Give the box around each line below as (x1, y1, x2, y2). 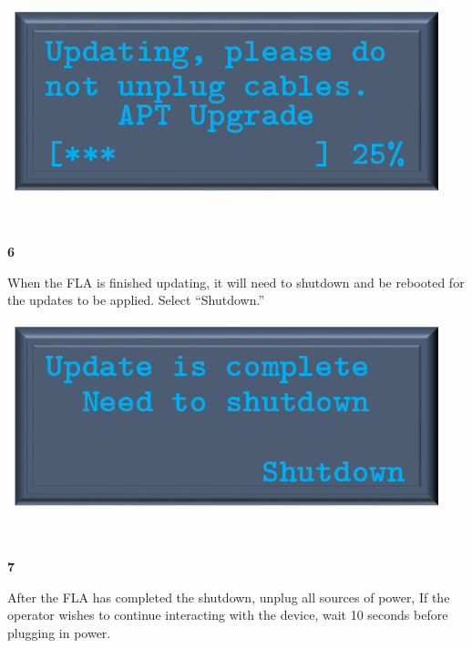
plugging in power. (7, 623, 111, 642)
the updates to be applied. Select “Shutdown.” (7, 290, 265, 309)
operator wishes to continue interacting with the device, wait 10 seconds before (7, 605, 448, 624)
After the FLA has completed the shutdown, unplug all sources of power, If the (7, 587, 450, 606)
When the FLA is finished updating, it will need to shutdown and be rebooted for (7, 272, 465, 291)
